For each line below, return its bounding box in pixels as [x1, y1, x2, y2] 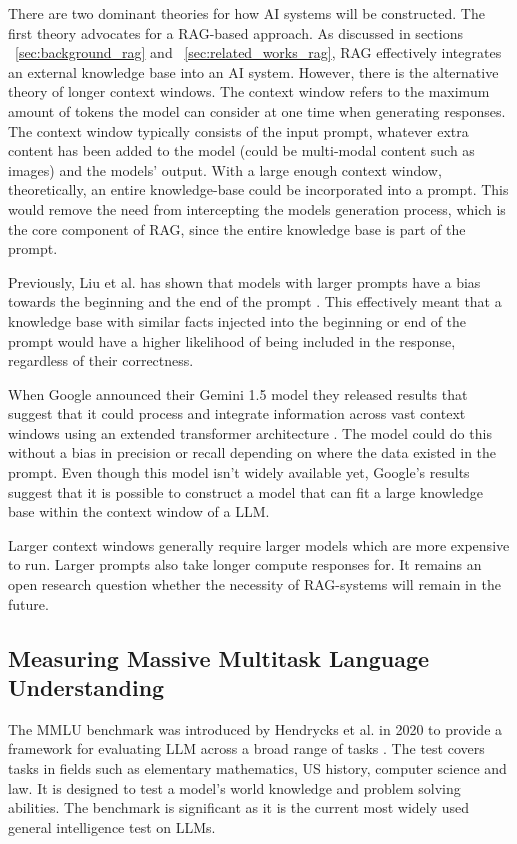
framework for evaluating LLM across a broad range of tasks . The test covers [8, 738, 485, 759]
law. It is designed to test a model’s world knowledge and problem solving [8, 777, 461, 798]
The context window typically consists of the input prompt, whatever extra [8, 120, 469, 141]
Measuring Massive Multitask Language [8, 642, 430, 673]
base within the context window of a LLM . [8, 501, 270, 522]
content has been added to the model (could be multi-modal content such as [8, 140, 475, 161]
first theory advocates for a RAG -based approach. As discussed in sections [8, 22, 463, 43]
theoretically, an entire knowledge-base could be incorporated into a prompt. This [8, 179, 509, 200]
